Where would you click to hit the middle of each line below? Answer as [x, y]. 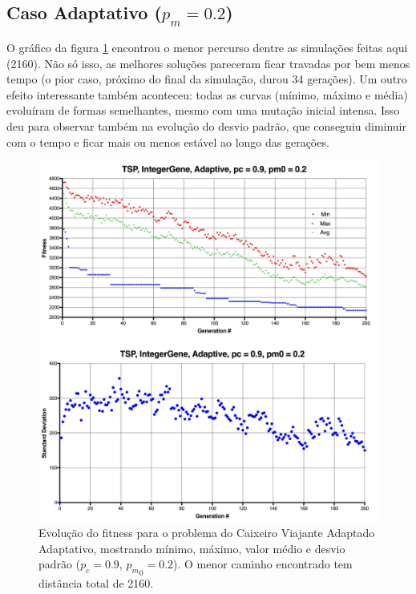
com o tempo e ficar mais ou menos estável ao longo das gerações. [168, 141]
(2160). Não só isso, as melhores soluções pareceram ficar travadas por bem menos [208, 63]
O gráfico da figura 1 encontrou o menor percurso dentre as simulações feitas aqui [207, 47]
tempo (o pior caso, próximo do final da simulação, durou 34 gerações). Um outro [207, 79]
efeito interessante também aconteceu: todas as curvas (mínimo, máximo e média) [207, 94]
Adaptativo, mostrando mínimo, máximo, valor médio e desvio [192, 548]
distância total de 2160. [96, 582]
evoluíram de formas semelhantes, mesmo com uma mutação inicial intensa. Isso [203, 110]
